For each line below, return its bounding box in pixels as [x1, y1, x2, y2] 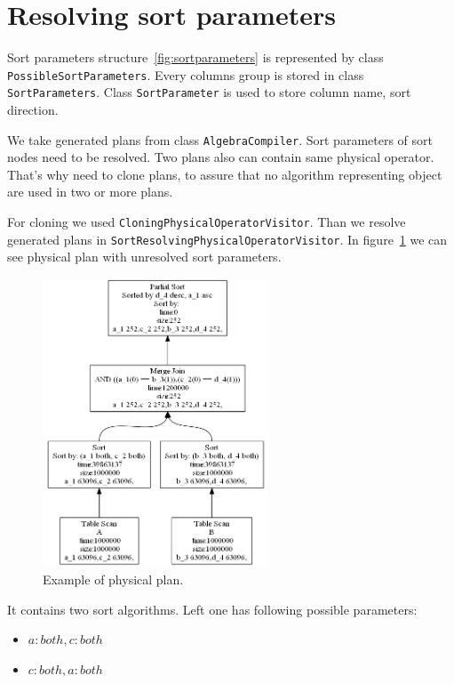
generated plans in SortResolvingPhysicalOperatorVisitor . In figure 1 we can [7, 229, 448, 248]
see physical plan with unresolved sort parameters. [7, 247, 282, 266]
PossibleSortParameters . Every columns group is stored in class [7, 65, 364, 84]
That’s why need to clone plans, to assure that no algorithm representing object [7, 165, 442, 183]
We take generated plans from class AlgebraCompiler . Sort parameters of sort [7, 130, 433, 149]
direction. [7, 101, 59, 119]
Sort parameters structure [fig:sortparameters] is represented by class [7, 48, 384, 67]
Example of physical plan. [43, 570, 184, 589]
